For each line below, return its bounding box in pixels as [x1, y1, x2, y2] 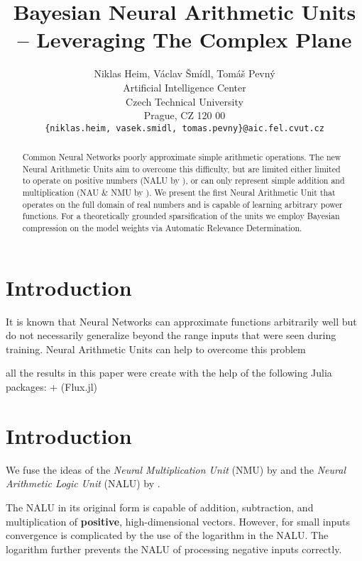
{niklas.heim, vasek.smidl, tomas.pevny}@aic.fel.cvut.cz [45, 123, 324, 133]
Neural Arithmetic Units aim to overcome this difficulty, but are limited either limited [22, 162, 341, 174]
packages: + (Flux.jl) [6, 379, 98, 394]
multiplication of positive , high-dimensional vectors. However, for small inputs [6, 513, 350, 528]
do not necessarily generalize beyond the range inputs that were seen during [6, 328, 336, 343]
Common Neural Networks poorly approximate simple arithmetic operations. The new [22, 151, 341, 163]
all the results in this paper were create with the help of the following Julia [6, 365, 332, 380]
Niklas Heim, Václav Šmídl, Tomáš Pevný [94, 66, 275, 81]
